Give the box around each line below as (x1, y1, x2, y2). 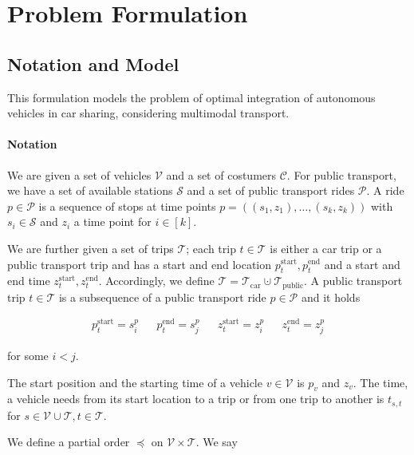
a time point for (73, 213, 152, 230)
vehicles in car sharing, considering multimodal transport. (7, 105, 290, 121)
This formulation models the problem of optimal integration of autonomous (7, 89, 376, 105)
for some (7, 346, 49, 363)
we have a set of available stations (7, 182, 173, 199)
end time (7, 272, 50, 289)
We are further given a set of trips (7, 239, 174, 256)
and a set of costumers (166, 166, 277, 183)
